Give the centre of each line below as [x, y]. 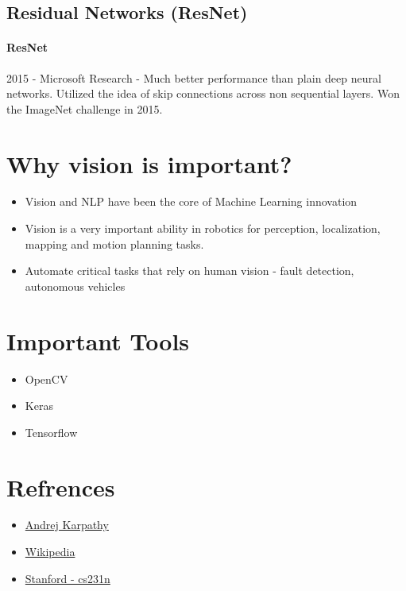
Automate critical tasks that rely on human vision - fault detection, [189, 270]
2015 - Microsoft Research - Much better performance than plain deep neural [194, 77]
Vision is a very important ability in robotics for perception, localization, [203, 228]
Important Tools [98, 340]
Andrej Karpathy [67, 525]
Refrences [61, 487]
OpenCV [46, 379]
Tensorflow [51, 432]
